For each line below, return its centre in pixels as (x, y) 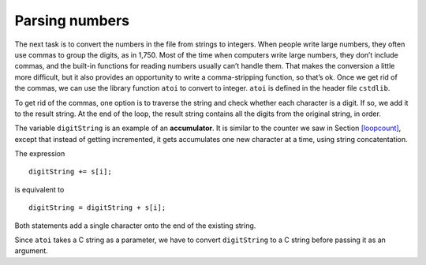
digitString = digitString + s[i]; (97, 208)
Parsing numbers (72, 21)
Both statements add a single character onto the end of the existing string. (135, 226)
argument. (32, 251)
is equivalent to (39, 189)
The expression (40, 154)
